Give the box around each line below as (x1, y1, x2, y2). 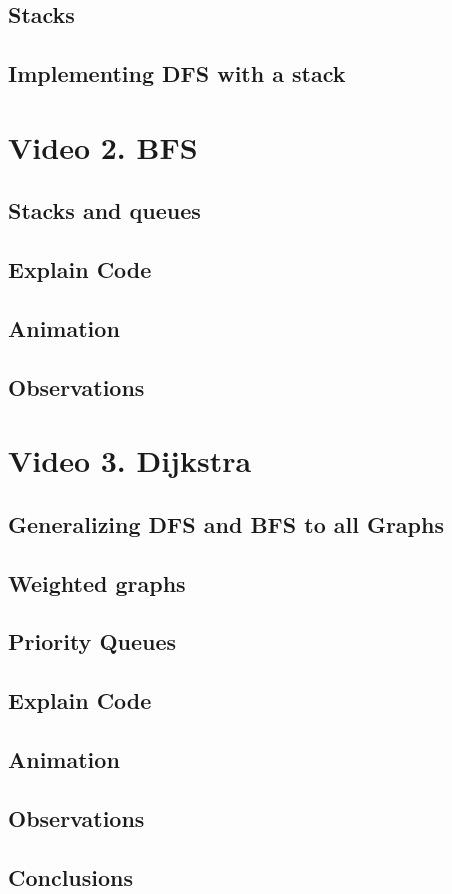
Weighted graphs (8, 567, 186, 598)
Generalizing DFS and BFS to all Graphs (8, 508, 444, 539)
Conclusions (8, 861, 134, 892)
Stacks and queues (8, 195, 201, 226)
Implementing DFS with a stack (8, 58, 346, 89)
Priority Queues (8, 626, 177, 657)
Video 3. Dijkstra (8, 440, 252, 481)
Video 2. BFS (8, 126, 198, 167)
